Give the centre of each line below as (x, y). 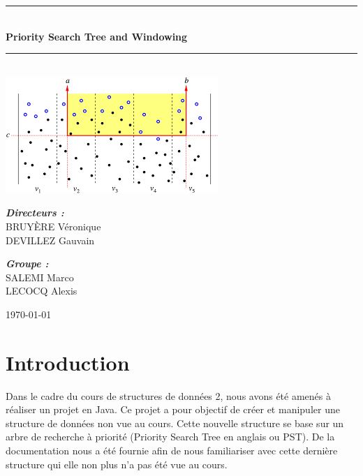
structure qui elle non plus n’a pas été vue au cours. (117, 464)
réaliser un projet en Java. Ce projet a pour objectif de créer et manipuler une (173, 409)
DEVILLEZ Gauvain (50, 240)
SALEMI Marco (40, 277)
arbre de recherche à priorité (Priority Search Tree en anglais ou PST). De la (170, 437)
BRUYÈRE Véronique (53, 226)
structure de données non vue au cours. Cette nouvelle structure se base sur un (175, 423)
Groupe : (27, 263)
